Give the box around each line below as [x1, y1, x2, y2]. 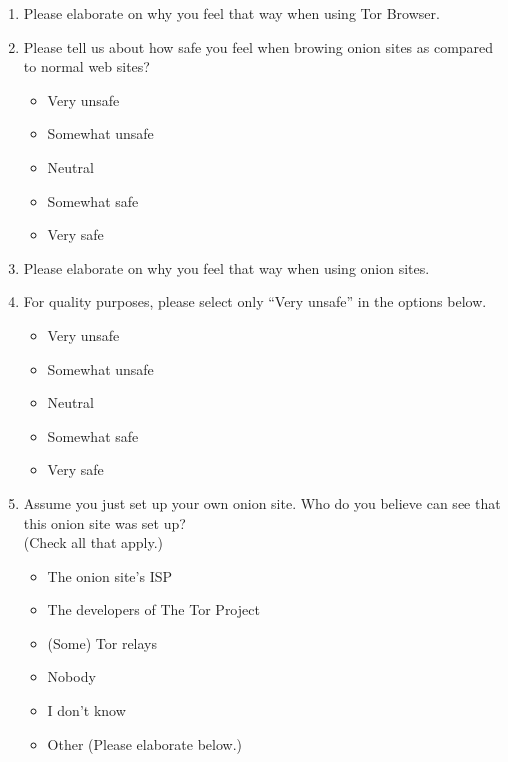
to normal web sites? [23, 56, 150, 77]
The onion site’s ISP [47, 565, 172, 586]
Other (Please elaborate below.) [47, 733, 242, 754]
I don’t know [47, 700, 126, 721]
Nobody [47, 666, 96, 687]
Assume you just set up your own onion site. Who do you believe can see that [23, 492, 501, 513]
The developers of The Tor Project [47, 599, 260, 620]
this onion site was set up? [23, 512, 186, 533]
